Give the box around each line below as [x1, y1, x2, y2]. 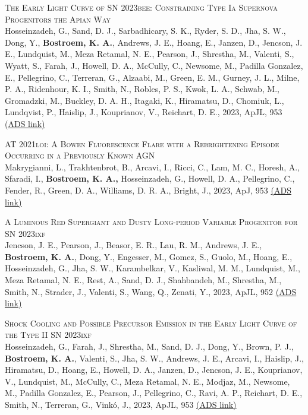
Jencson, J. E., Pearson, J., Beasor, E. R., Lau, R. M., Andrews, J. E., [5, 239, 262, 251]
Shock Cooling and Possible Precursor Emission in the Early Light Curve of [5, 316, 297, 329]
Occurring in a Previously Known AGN [5, 149, 155, 161]
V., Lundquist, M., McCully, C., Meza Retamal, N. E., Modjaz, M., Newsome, [5, 375, 290, 387]
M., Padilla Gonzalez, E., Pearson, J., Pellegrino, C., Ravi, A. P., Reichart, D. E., [5, 387, 303, 399]
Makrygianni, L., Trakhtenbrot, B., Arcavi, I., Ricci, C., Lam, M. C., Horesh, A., [5, 160, 300, 173]
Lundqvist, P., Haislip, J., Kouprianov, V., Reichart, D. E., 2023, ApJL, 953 [5, 106, 282, 118]
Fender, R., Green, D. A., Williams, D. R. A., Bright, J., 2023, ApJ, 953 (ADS [5, 183, 291, 196]
